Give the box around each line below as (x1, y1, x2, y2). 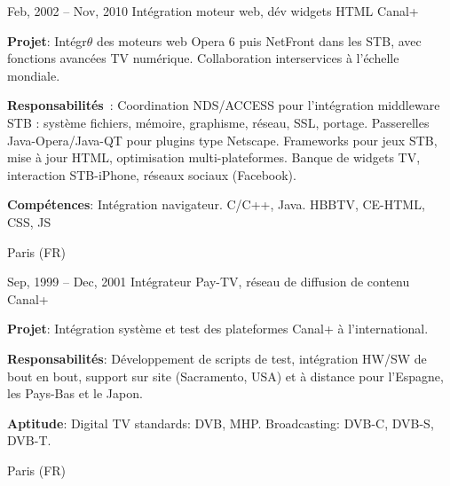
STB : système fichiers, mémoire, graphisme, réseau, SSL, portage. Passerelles (7, 113, 430, 131)
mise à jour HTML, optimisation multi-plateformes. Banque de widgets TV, (7, 148, 421, 167)
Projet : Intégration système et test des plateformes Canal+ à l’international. (7, 319, 429, 338)
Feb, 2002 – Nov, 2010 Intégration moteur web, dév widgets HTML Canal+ (7, 2, 419, 20)
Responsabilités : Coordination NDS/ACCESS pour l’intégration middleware (7, 96, 440, 114)
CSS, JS (7, 212, 51, 231)
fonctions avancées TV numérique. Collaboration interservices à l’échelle (7, 49, 399, 67)
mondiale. (7, 66, 60, 84)
